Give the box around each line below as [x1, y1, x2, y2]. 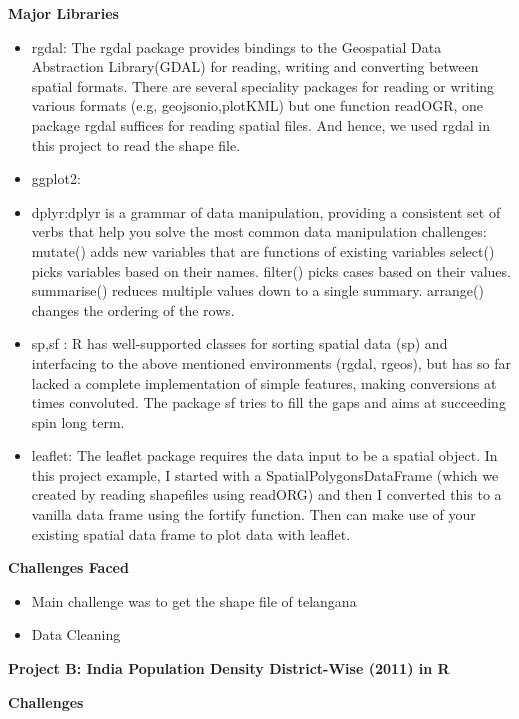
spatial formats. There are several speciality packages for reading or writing [31, 75, 495, 96]
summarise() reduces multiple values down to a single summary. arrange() [31, 280, 484, 301]
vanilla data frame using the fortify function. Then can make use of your [31, 504, 476, 525]
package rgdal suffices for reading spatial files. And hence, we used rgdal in [31, 114, 491, 135]
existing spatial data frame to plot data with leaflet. [31, 523, 351, 544]
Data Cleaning [31, 624, 121, 645]
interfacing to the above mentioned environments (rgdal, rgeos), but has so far [31, 352, 512, 373]
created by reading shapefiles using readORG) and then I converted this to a [31, 484, 502, 505]
